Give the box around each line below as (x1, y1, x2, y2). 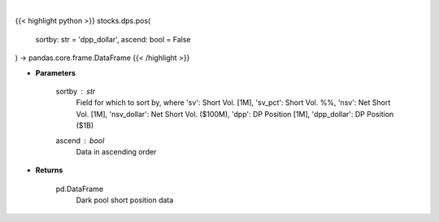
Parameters (35, 67, 76, 77)
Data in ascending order (76, 146, 157, 156)
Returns (35, 165, 63, 175)
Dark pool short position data (76, 195, 174, 205)
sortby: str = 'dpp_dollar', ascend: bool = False (35, 34, 191, 44)
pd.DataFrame (55, 184, 104, 194)
